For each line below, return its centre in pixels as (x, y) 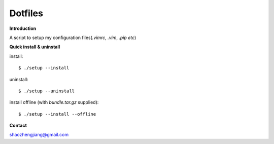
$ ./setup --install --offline (57, 114)
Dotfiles (26, 13)
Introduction (23, 28)
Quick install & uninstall (35, 47)
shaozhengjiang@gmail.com (39, 135)
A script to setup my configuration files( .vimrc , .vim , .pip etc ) (73, 38)
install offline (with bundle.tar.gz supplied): (54, 102)
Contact (18, 125)
